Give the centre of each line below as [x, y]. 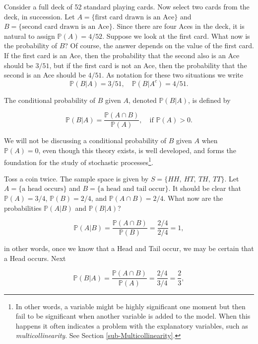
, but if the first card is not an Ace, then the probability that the [148, 65]
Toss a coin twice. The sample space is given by [76, 178]
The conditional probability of [50, 100]
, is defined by [209, 100]
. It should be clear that [205, 188]
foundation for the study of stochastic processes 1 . [79, 161]
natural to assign [30, 36]
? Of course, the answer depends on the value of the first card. [159, 45]
